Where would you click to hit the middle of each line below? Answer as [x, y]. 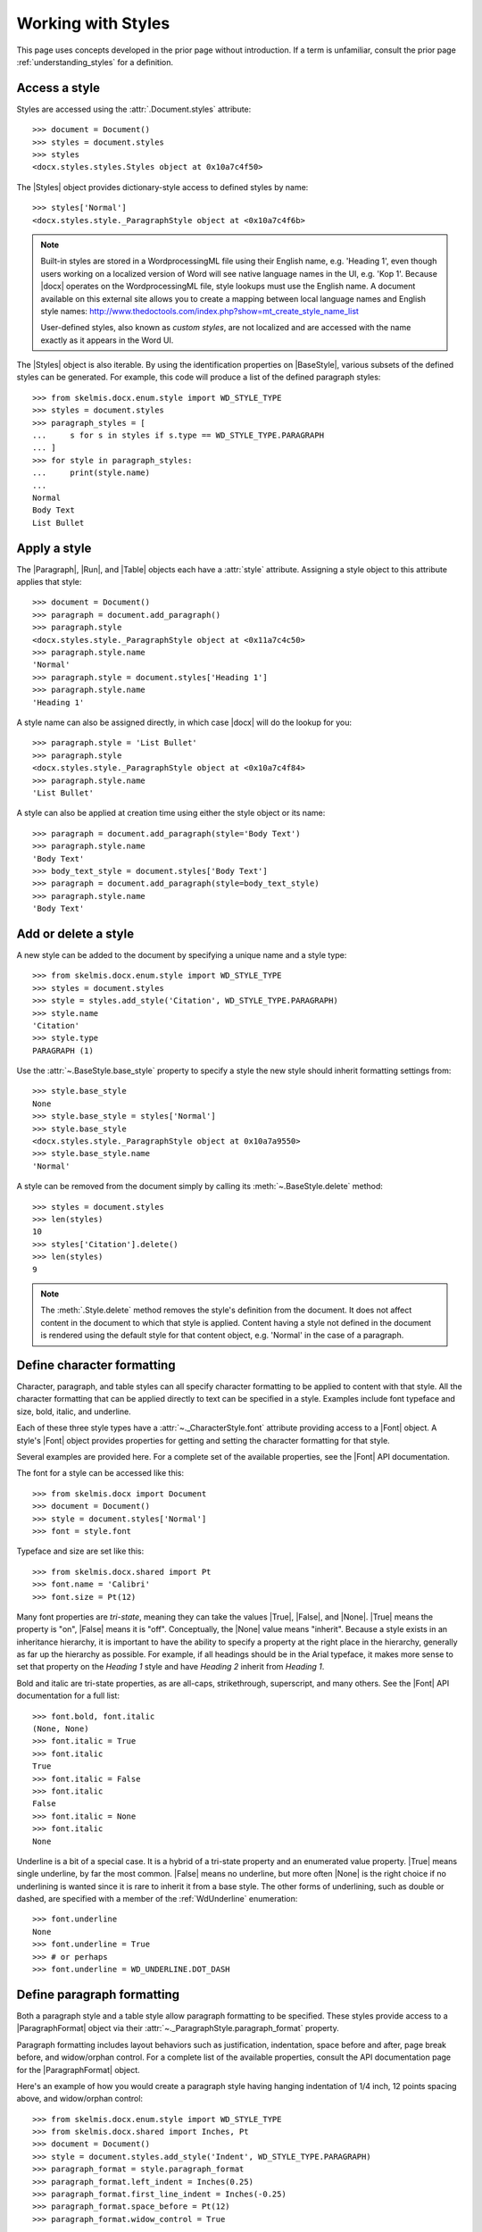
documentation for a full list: [68, 1695]
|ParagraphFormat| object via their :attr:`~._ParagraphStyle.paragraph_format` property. [178, 2028]
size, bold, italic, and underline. [74, 1412]
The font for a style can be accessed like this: [100, 1473]
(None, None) [61, 1729]
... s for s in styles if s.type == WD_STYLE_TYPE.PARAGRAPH [179, 436]
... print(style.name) [91, 473]
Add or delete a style [75, 933]
